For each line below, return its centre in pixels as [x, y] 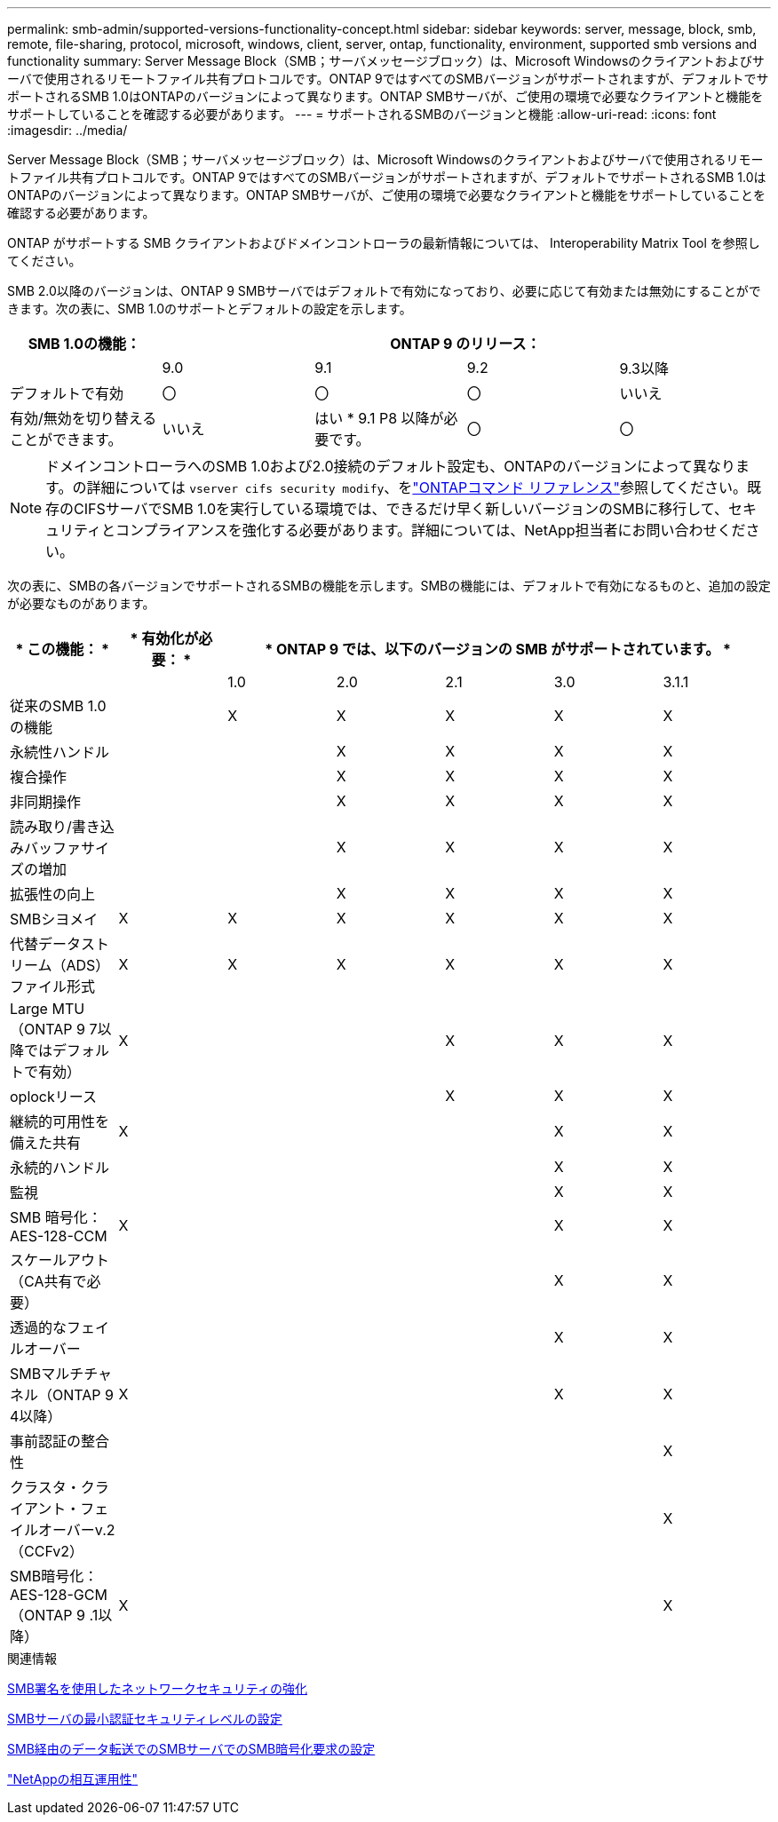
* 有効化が [164, 638]
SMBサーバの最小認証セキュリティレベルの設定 [145, 1719]
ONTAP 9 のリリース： [465, 344]
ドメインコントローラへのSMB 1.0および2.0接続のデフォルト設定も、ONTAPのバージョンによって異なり [391, 466]
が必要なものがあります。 [81, 603]
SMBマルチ [47, 1374]
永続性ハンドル [60, 752]
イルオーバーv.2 [63, 1530]
